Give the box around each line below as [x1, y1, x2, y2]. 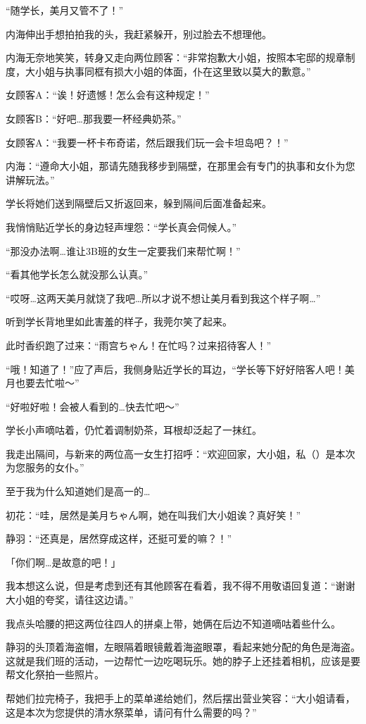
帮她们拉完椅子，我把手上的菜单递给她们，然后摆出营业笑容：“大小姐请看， [6, 691, 355, 705]
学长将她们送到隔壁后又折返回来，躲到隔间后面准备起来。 [6, 196, 272, 211]
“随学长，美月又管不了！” [6, 3, 124, 17]
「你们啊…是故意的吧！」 [6, 554, 121, 569]
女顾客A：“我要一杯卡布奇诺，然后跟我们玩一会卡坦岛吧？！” [6, 135, 289, 149]
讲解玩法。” [6, 172, 55, 187]
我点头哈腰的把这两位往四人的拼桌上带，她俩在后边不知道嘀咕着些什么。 [6, 616, 341, 630]
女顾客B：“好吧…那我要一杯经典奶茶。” [6, 111, 182, 125]
